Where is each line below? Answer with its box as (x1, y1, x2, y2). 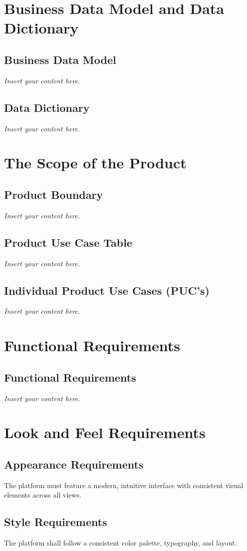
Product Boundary (4, 186, 103, 202)
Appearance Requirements (4, 456, 144, 472)
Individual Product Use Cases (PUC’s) (4, 282, 210, 298)
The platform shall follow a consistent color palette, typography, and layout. (4, 538, 237, 548)
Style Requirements (4, 514, 107, 530)
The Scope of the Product (4, 152, 187, 173)
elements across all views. (4, 490, 82, 500)
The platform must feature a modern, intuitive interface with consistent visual (4, 480, 244, 490)
